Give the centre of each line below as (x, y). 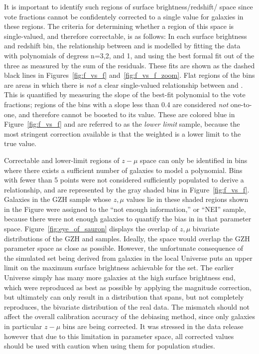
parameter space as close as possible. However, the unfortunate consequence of (124, 248)
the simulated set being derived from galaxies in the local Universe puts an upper (128, 258)
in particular (23, 326)
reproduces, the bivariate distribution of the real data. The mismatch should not (127, 306)
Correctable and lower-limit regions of (62, 160)
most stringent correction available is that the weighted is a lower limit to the (123, 133)
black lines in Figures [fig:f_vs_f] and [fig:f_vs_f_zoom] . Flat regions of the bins (129, 75)
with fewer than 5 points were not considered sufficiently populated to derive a (124, 180)
